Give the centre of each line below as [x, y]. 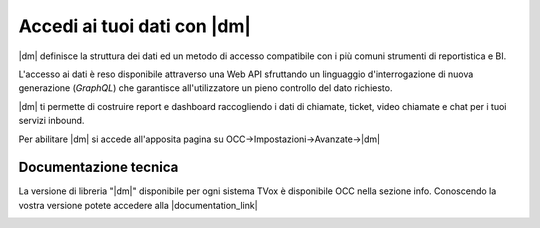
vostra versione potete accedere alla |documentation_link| [138, 205]
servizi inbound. [51, 121]
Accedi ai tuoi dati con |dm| [135, 26]
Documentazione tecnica [98, 167]
